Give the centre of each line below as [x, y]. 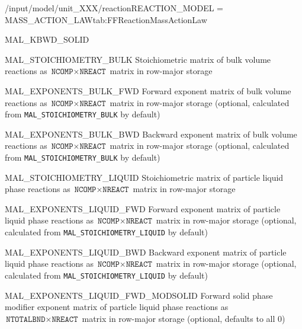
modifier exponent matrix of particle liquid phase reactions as [117, 307]
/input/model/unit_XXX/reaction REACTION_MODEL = [114, 8]
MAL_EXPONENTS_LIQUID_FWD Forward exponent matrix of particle [143, 208]
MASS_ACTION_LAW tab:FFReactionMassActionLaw [106, 19]
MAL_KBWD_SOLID [47, 39]
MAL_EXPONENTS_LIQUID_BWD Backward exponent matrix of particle [146, 252]
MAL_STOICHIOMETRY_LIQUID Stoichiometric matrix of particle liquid [144, 177]
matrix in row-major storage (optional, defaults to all [179, 318]
